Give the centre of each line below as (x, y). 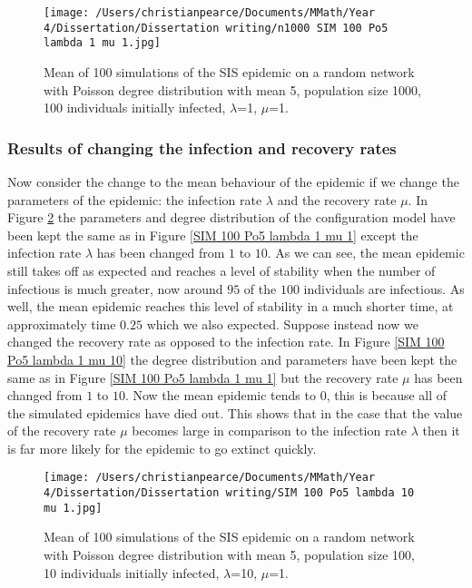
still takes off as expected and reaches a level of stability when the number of (221, 270)
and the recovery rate (337, 199)
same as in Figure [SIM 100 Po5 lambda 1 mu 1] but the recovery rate (203, 377)
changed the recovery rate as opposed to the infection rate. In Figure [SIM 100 (226, 342)
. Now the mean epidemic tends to (220, 395)
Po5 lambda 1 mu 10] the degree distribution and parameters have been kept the (232, 359)
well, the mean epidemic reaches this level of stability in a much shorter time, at (231, 306)
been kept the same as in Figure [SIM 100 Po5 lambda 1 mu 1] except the (213, 235)
